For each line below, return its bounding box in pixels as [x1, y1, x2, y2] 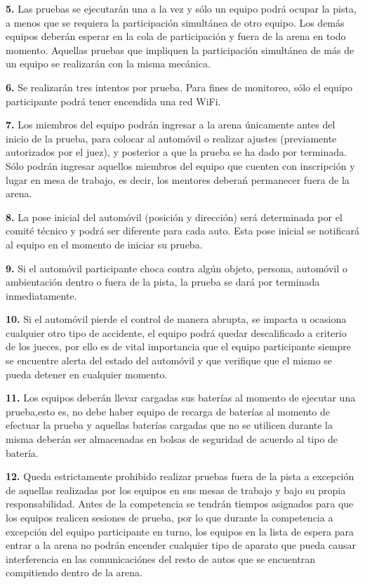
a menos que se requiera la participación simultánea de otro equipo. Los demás [6, 15, 345, 29]
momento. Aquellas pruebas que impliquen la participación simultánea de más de [6, 42, 354, 57]
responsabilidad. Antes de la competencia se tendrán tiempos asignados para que [6, 496, 354, 511]
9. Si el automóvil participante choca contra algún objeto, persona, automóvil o [6, 260, 347, 275]
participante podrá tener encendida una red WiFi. [6, 93, 221, 108]
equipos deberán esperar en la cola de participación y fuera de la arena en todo [6, 29, 346, 44]
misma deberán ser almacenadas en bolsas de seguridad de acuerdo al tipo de [6, 432, 338, 446]
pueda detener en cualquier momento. [6, 366, 168, 381]
